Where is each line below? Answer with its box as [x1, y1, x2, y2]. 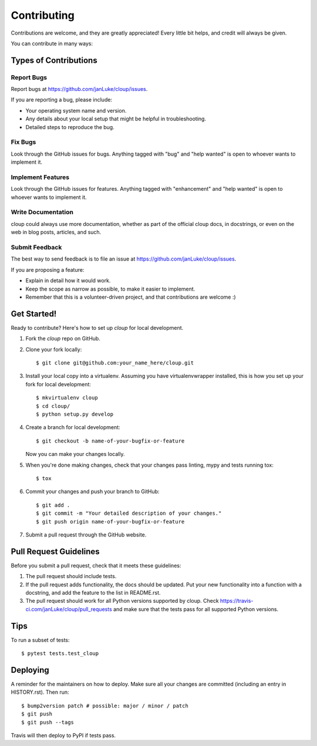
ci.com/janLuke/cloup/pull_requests [25, 605, 113, 613]
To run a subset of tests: [11, 636, 70, 643]
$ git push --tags [21, 719, 75, 725]
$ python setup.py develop [36, 411, 114, 417]
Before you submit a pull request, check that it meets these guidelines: [11, 562, 181, 569]
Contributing [11, 9, 75, 22]
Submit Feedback [11, 244, 62, 252]
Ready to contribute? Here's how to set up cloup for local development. [11, 324, 184, 331]
